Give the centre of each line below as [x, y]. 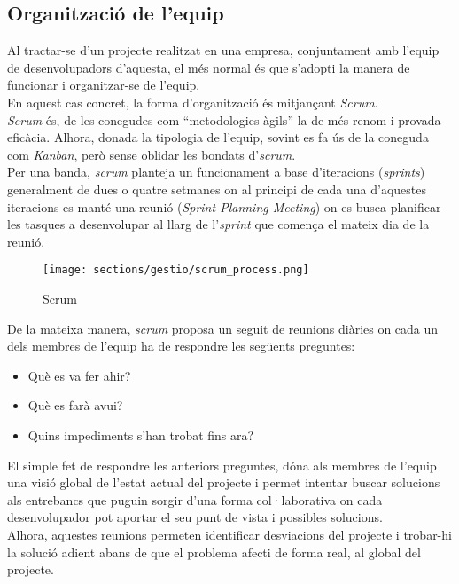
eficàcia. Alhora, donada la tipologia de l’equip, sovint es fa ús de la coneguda [218, 137]
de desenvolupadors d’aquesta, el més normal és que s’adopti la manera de [209, 67]
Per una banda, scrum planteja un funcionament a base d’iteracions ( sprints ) [216, 172]
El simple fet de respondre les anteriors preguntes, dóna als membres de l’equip [222, 465]
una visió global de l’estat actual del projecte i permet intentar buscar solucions [224, 482]
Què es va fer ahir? [79, 375]
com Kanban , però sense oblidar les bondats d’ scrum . [152, 154]
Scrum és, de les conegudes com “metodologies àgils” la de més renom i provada [224, 119]
